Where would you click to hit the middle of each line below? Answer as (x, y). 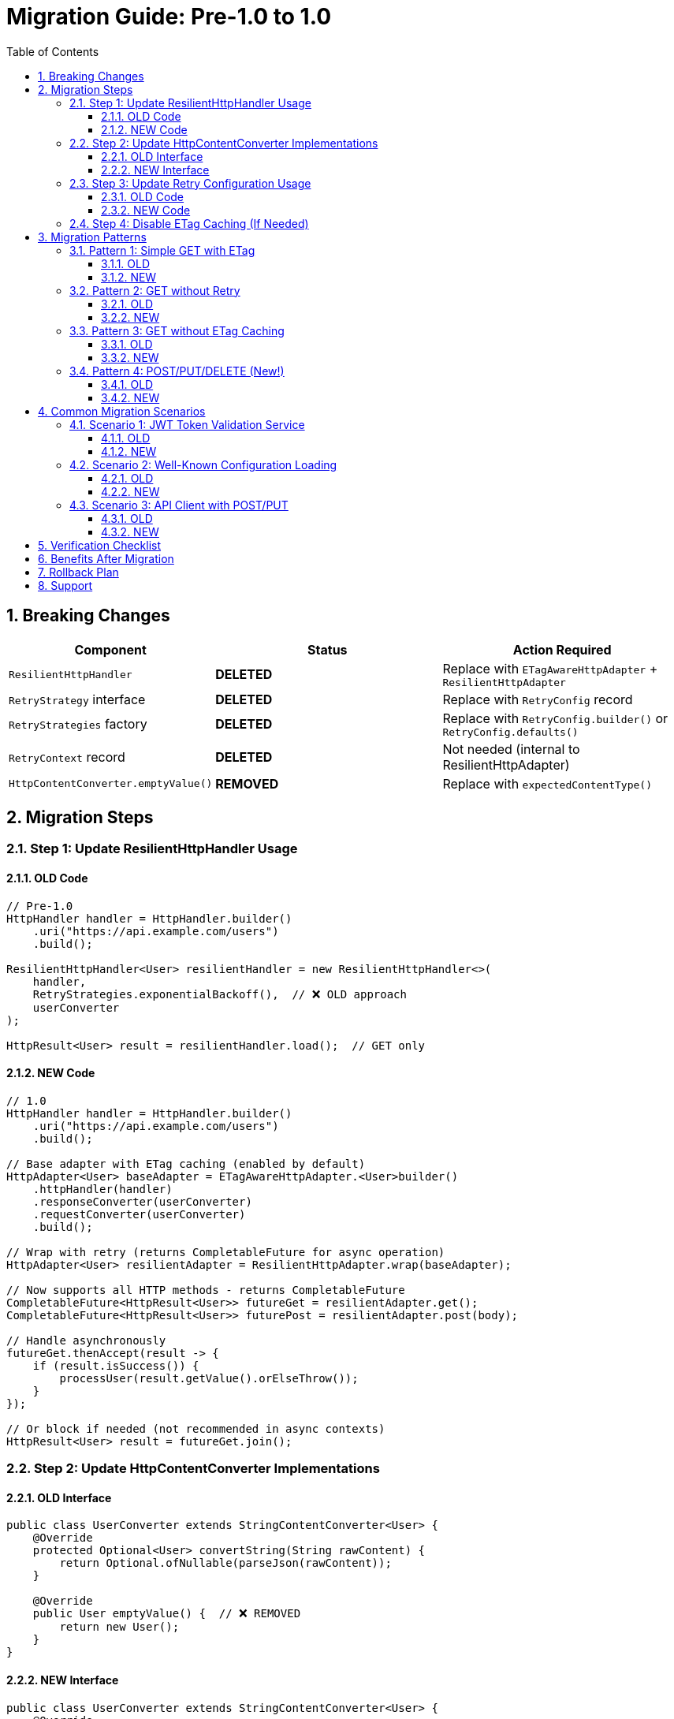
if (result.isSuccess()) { (116, 1365)
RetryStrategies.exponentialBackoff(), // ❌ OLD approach (220, 994)
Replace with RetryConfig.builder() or (555, 718)
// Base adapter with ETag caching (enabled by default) (186, 1163)
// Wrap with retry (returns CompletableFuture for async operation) (226, 1252)
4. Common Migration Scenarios (122, 411)
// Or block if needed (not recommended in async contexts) (196, 1428)
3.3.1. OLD (127, 344)
